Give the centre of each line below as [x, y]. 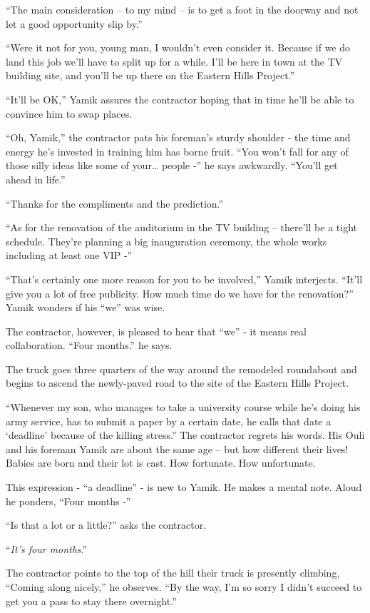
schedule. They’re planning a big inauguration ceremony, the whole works [166, 241]
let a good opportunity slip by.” [74, 23]
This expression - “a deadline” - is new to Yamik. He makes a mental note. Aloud [184, 487]
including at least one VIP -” [69, 255]
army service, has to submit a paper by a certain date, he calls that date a [169, 421]
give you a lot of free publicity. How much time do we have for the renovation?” [180, 293]
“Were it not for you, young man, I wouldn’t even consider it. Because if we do [178, 47]
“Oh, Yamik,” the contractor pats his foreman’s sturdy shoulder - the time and [178, 137]
